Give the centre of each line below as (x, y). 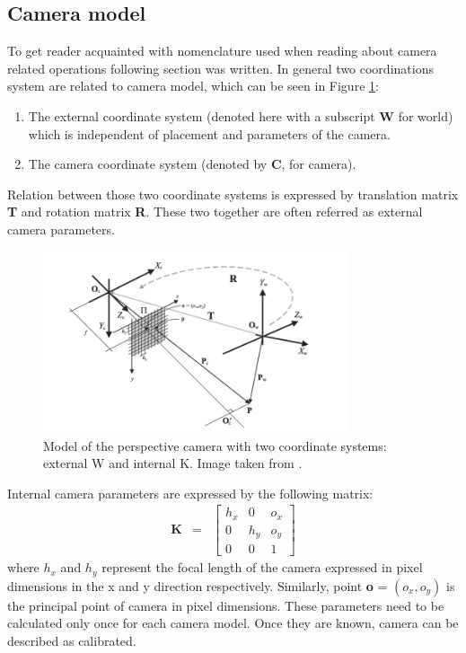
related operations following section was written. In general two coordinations (220, 68)
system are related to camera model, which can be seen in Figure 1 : (193, 86)
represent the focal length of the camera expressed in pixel (262, 567)
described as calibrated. (72, 641)
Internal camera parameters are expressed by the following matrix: (190, 493)
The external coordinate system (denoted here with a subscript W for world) (241, 115)
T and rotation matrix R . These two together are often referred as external (215, 212)
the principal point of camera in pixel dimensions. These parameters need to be (226, 605)
